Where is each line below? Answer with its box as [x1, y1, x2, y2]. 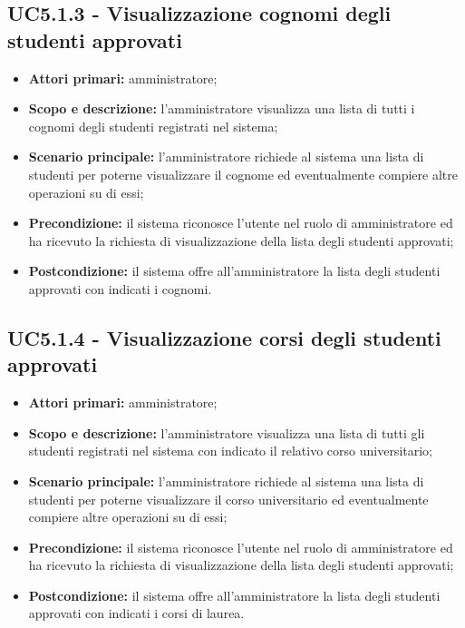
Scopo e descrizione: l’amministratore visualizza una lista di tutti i [28, 99, 415, 118]
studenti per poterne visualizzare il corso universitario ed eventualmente [28, 489, 429, 508]
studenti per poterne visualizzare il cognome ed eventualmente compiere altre [28, 164, 458, 183]
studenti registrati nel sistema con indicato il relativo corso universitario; [28, 441, 432, 460]
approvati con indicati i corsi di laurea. [28, 603, 245, 623]
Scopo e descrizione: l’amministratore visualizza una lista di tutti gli [28, 423, 425, 442]
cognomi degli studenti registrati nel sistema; [28, 116, 278, 135]
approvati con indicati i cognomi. [28, 279, 212, 298]
